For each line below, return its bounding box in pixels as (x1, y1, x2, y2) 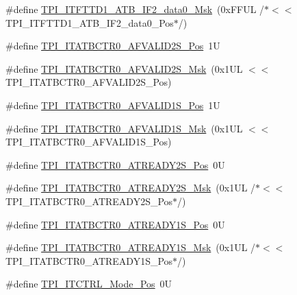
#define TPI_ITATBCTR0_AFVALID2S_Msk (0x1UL (5, 61, 243, 75)
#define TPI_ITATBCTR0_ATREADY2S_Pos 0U (5, 157, 225, 172)
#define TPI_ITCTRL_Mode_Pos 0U (5, 276, 172, 291)
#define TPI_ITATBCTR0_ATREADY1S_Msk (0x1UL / (5, 240, 256, 255)
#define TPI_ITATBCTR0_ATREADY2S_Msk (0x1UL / (5, 180, 256, 195)
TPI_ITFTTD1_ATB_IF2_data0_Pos (5, 15, 174, 29)
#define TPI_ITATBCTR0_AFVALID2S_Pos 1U (5, 38, 220, 53)
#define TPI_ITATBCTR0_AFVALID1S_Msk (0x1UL (5, 121, 243, 135)
